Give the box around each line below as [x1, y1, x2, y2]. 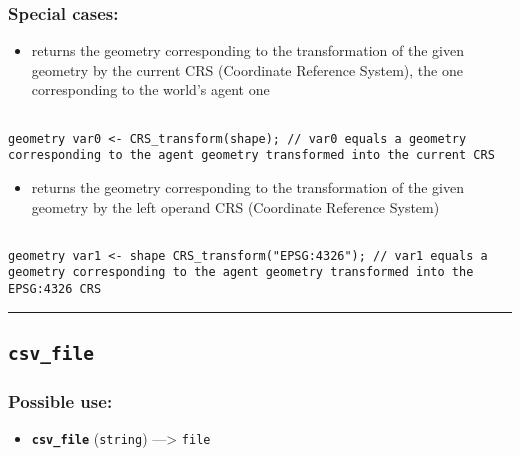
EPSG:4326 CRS [8, 282, 102, 297]
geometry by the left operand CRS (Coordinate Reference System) [31, 196, 440, 217]
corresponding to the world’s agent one [31, 79, 270, 100]
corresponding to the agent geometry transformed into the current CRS [8, 148, 495, 163]
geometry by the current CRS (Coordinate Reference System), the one [31, 59, 463, 80]
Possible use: [8, 389, 113, 414]
